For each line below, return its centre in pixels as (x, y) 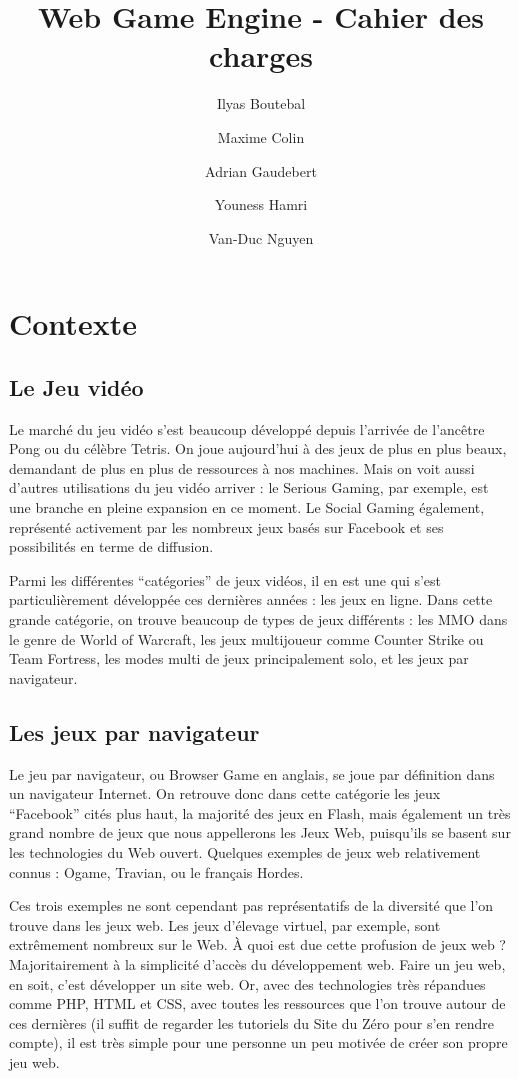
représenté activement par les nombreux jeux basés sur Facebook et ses (226, 526)
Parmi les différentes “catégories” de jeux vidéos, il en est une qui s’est (225, 579)
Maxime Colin (261, 136)
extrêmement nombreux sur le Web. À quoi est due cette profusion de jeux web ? (257, 944)
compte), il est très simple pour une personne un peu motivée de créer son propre (258, 1042)
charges (261, 55)
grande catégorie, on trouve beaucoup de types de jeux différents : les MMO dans (258, 619)
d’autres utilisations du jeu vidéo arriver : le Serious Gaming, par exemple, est (249, 487)
